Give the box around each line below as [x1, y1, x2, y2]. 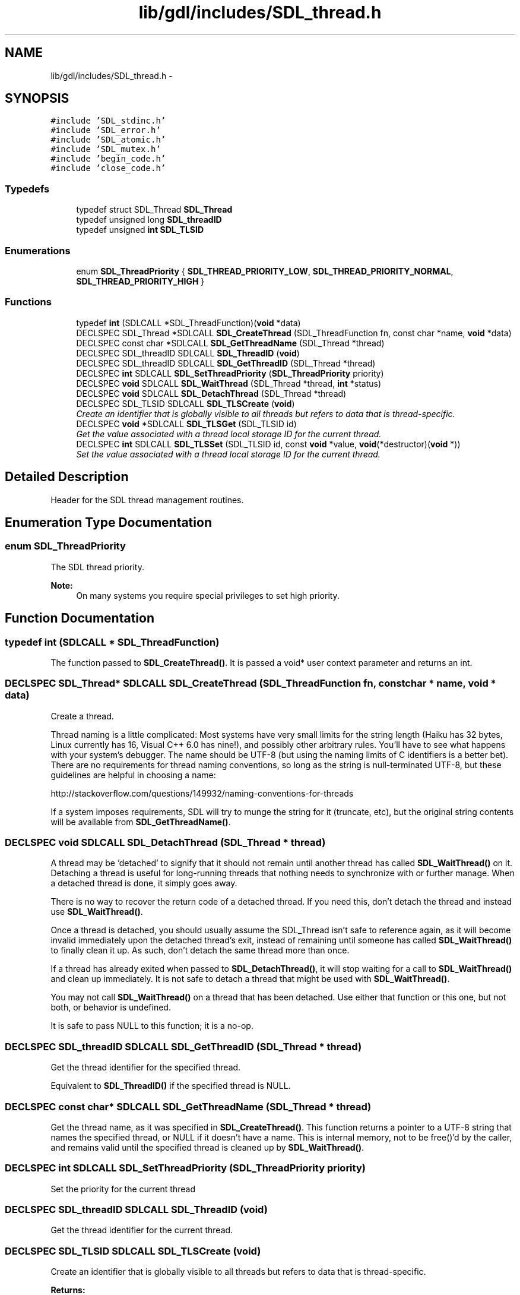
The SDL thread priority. [50, 561, 145, 572]
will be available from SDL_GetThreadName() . [50, 816, 231, 827]
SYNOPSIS [5, 91, 69, 106]
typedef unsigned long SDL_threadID [76, 214, 222, 225]
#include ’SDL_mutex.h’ [50, 144, 161, 154]
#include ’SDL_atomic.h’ [50, 135, 166, 145]
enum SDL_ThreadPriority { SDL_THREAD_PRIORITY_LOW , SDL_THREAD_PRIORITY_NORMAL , [76, 266, 454, 276]
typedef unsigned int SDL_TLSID [76, 225, 204, 235]
